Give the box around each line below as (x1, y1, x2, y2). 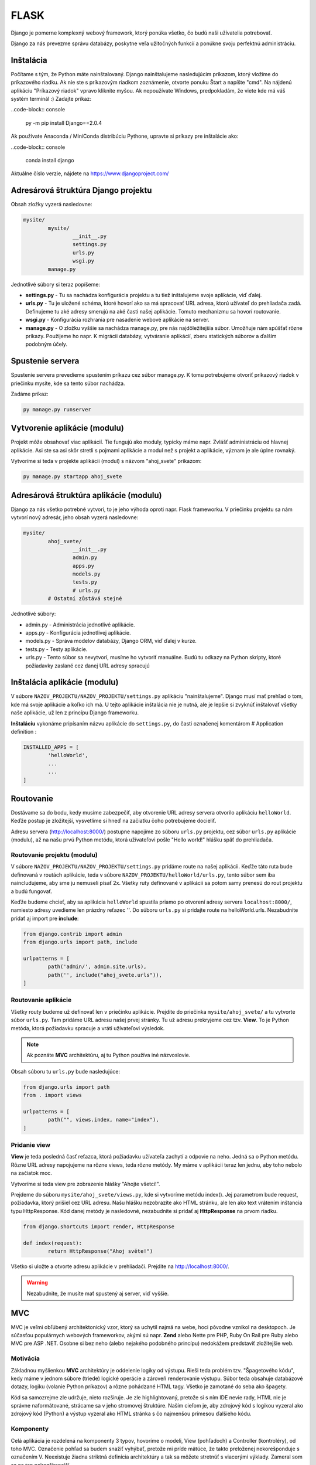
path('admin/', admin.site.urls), (47, 963, 147, 970)
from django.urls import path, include (23, 939, 138, 946)
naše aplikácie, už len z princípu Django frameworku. (11, 709, 139, 716)
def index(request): (23, 1239, 82, 1246)
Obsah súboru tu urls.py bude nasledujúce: (11, 1068, 120, 1075)
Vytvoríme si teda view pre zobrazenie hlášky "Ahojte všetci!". (11, 1180, 160, 1187)
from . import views (23, 1092, 82, 1099)
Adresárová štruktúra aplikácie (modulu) (11, 490, 162, 500)
